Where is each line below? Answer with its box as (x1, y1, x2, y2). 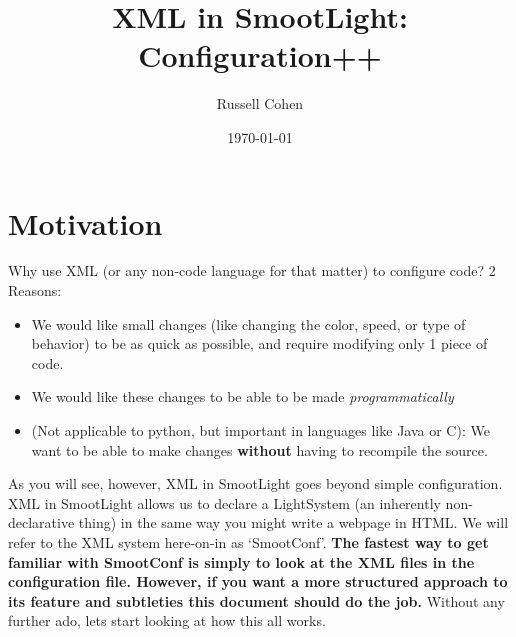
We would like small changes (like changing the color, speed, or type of (31, 313, 466, 334)
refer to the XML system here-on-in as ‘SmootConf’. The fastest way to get (8, 531, 489, 552)
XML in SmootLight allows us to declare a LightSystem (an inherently (8, 492, 441, 513)
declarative (8, 512, 75, 533)
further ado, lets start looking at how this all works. (8, 610, 326, 631)
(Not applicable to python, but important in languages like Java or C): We (31, 420, 490, 440)
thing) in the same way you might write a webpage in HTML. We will (78, 512, 509, 533)
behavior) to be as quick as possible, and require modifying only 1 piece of (31, 333, 488, 354)
